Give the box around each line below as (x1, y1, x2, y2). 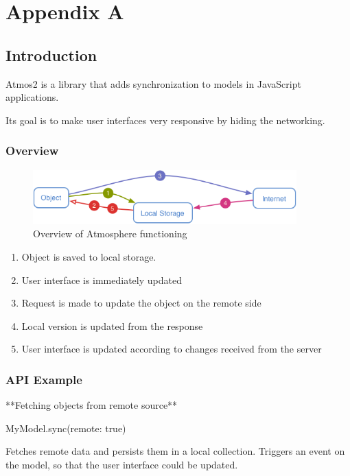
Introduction (5, 44, 97, 65)
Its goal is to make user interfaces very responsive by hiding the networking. (5, 112, 325, 127)
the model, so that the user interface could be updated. (5, 457, 238, 471)
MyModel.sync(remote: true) (5, 420, 126, 435)
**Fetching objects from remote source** (5, 398, 178, 412)
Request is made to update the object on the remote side (21, 296, 261, 310)
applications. (5, 90, 59, 104)
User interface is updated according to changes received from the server (21, 342, 322, 356)
